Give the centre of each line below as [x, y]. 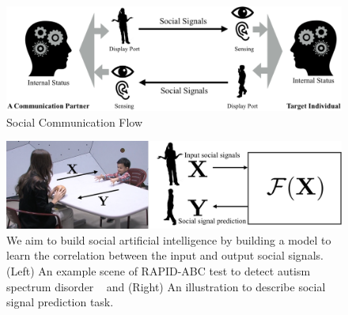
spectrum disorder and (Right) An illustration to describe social [166, 286]
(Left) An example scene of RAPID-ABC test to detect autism [159, 271]
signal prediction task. [60, 302]
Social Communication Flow [75, 121]
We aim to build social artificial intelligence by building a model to [169, 239]
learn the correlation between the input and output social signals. [165, 255]
